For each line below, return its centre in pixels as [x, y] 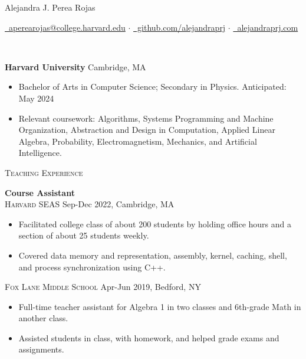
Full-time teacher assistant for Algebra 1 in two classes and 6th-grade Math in [160, 306]
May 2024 [36, 98]
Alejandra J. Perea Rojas [50, 7]
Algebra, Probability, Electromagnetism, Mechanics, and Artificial [138, 141]
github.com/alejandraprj [182, 27]
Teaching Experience [44, 172]
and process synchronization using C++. [92, 267]
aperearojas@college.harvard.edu [67, 27]
